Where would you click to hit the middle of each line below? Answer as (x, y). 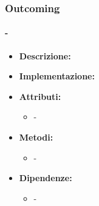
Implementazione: (57, 76)
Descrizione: (45, 55)
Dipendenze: (46, 178)
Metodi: (36, 137)
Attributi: (40, 96)
